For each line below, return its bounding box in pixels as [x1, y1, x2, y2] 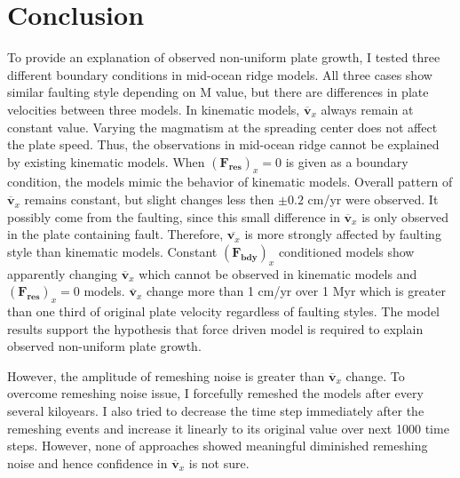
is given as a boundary [285, 152, 408, 171]
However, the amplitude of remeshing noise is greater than [7, 366, 325, 385]
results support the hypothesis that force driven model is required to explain [7, 319, 424, 338]
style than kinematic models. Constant [7, 242, 218, 260]
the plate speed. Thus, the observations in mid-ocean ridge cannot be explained [7, 135, 440, 154]
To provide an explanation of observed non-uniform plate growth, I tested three [7, 48, 440, 67]
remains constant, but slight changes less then [24, 190, 274, 209]
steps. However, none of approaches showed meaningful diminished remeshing [7, 436, 428, 455]
